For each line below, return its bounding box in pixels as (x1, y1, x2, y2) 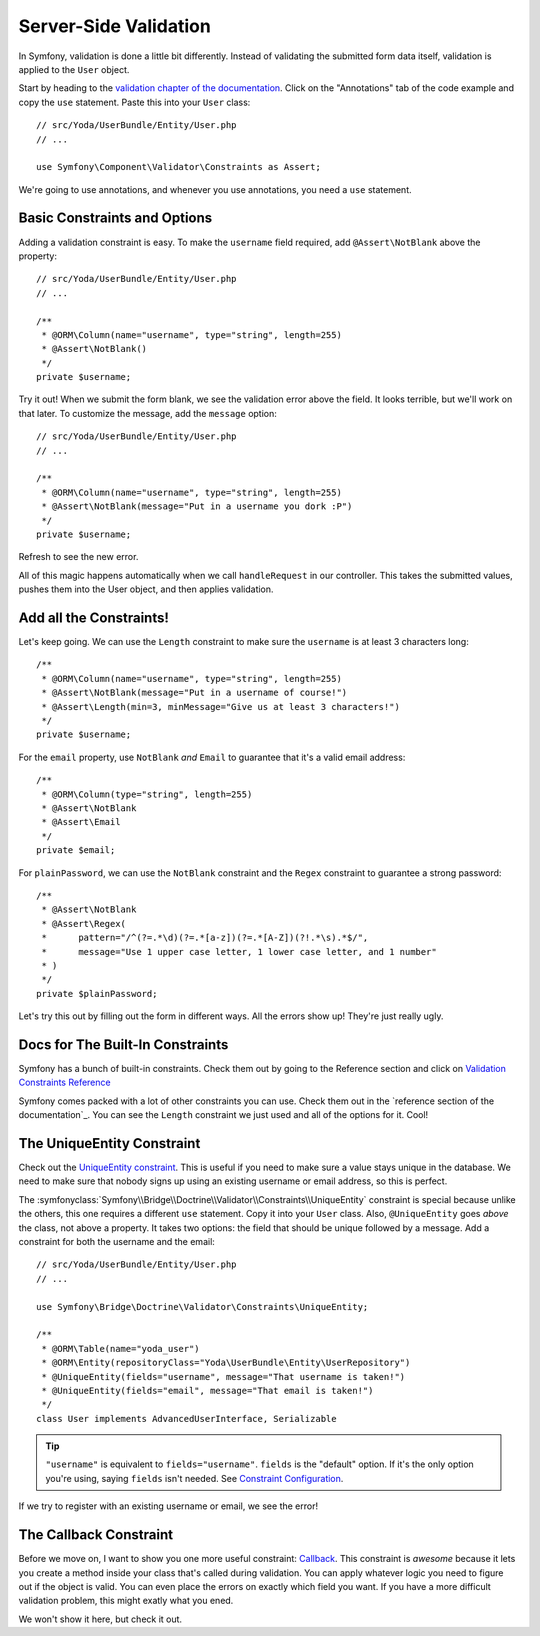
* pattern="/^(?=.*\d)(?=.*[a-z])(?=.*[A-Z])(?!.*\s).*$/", (41, 932, 369, 944)
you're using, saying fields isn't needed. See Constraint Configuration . (45, 1472, 344, 1484)
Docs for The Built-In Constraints (18, 1036, 229, 1053)
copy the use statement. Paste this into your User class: (18, 96, 251, 108)
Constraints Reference (18, 1076, 111, 1089)
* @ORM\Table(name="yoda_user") (41, 1343, 200, 1354)
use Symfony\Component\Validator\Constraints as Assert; (36, 161, 322, 173)
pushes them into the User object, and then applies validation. (18, 583, 274, 595)
